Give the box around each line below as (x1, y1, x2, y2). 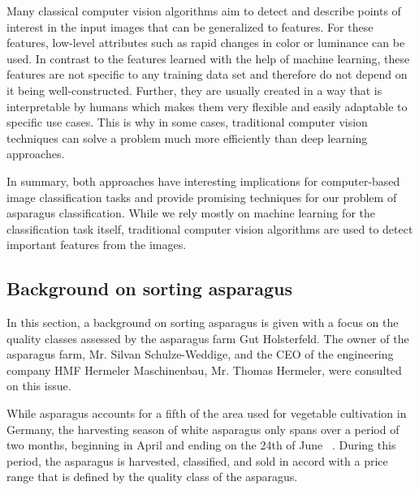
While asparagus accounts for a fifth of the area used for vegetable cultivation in (6, 405, 407, 422)
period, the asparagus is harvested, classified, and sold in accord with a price (6, 452, 388, 469)
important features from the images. (6, 236, 187, 253)
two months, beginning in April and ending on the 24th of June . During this (6, 436, 396, 453)
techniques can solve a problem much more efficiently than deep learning (6, 129, 368, 146)
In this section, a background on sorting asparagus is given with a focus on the (6, 314, 399, 331)
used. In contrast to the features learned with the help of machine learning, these (6, 49, 410, 67)
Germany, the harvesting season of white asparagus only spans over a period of (6, 420, 400, 437)
